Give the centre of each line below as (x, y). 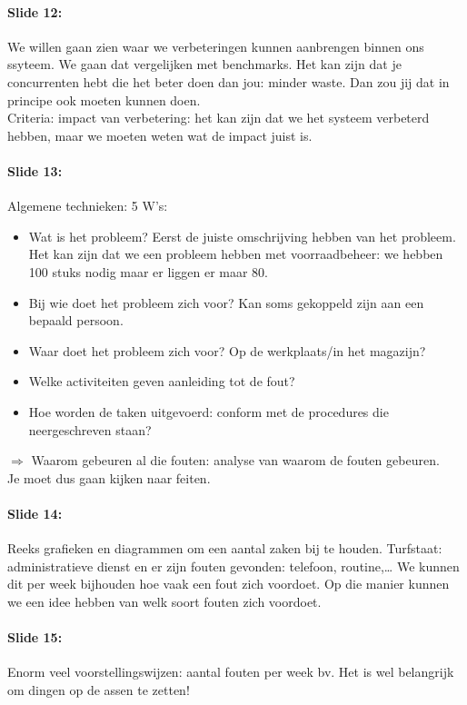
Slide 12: (35, 11)
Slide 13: (35, 170)
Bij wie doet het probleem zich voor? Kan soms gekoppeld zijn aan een (226, 302)
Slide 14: (35, 513)
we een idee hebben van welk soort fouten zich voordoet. (164, 601)
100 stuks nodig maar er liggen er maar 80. (148, 271)
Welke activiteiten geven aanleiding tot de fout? (162, 381)
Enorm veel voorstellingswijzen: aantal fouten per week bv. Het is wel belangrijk (231, 672)
